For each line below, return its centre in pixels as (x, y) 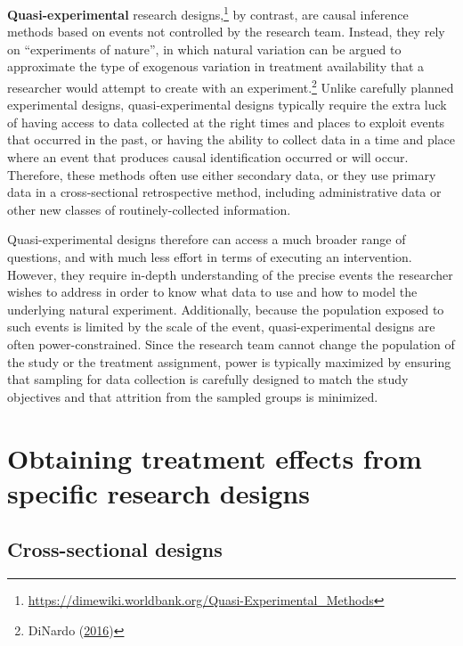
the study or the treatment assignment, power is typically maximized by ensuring (229, 361)
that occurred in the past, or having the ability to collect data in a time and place (231, 139)
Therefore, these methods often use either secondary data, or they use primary (222, 174)
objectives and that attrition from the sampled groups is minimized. (193, 396)
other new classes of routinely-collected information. (149, 209)
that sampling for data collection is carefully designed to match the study (208, 379)
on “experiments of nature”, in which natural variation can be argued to (204, 49)
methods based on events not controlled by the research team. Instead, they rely (226, 32)
